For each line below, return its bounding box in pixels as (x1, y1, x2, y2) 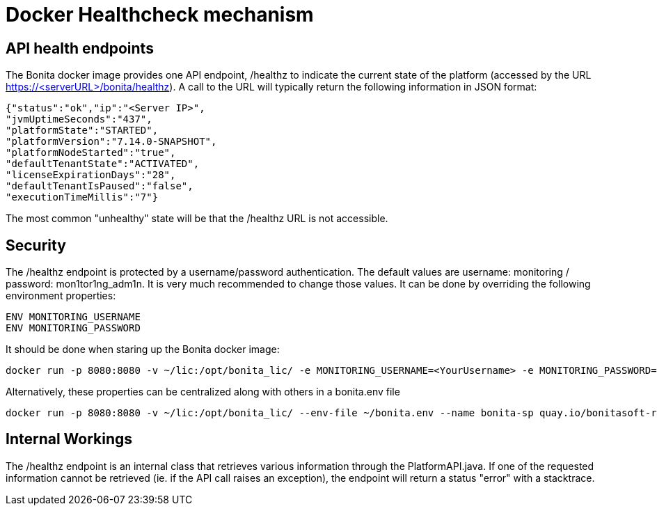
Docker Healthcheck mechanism (6, 3, 314, 26)
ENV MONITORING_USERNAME (6, 311, 141, 323)
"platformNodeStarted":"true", (6, 147, 176, 159)
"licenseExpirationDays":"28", (6, 169, 176, 181)
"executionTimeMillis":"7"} (6, 191, 159, 203)
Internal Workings (6, 430, 133, 448)
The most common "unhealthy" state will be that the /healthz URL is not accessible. (6, 212, 388, 225)
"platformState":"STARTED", (6, 125, 159, 136)
